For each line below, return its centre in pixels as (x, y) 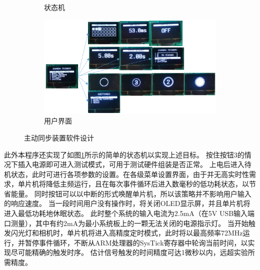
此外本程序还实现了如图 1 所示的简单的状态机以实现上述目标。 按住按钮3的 (124, 154)
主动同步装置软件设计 (59, 137)
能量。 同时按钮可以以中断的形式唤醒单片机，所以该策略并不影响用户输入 (131, 193)
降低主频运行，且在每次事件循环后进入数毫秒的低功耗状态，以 (147, 184)
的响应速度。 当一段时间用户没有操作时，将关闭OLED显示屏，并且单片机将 (127, 203)
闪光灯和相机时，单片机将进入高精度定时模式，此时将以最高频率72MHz (127, 233)
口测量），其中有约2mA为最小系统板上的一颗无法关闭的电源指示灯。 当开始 (126, 223)
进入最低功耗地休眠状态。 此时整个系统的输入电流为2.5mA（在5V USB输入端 (129, 213)
